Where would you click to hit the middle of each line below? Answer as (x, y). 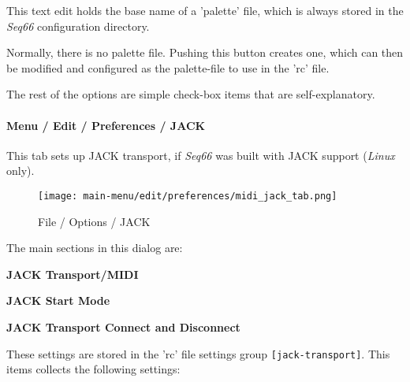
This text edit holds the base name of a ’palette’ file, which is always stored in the (205, 10)
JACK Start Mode (58, 300)
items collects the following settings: (93, 369)
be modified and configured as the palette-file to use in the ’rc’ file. (168, 67)
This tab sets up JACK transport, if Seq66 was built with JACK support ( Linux (201, 155)
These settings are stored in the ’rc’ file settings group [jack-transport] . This (198, 353)
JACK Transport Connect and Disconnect (123, 326)
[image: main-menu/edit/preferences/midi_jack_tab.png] (188, 196)
